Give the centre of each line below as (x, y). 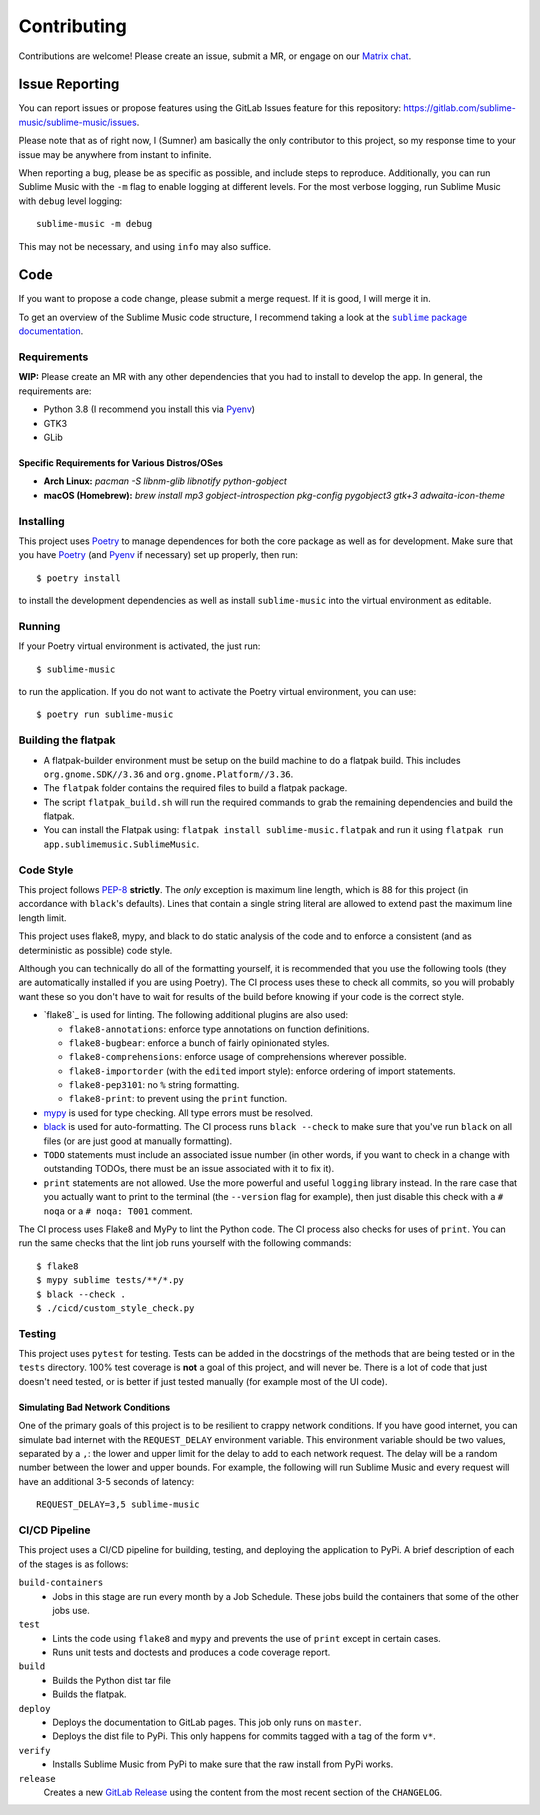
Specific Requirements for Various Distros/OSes (121, 462)
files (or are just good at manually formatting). (138, 1141)
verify (34, 1750)
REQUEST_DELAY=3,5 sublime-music (118, 1504)
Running (39, 626)
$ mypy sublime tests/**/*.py (110, 1280)
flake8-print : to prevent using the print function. (178, 1099)
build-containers (61, 1583)
